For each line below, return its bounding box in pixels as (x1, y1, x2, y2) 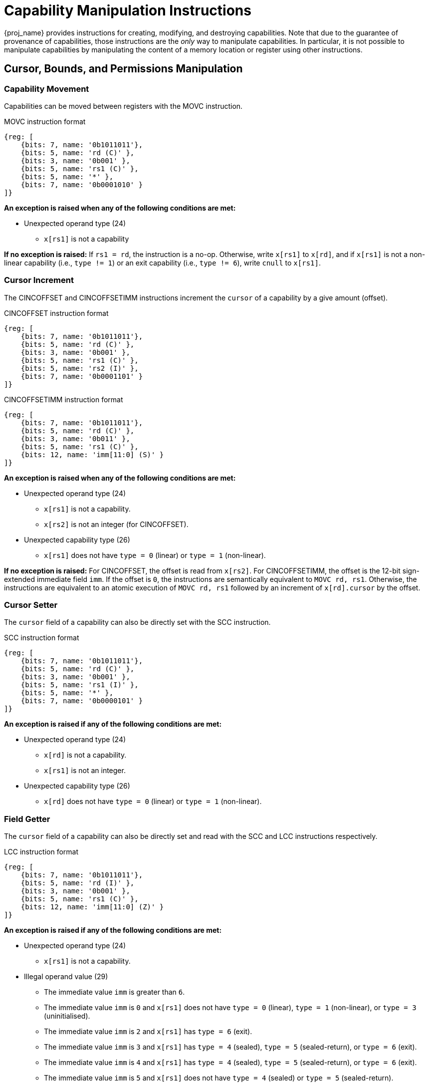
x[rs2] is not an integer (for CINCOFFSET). (44, 520, 189, 529)
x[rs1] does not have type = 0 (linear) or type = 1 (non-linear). (44, 550, 266, 559)
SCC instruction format (4, 633, 79, 642)
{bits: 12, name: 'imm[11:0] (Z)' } (20, 903, 164, 911)
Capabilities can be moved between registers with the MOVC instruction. (4, 101, 243, 110)
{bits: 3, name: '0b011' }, (20, 434, 130, 443)
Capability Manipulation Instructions (4, 2, 251, 19)
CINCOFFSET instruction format (4, 308, 109, 317)
